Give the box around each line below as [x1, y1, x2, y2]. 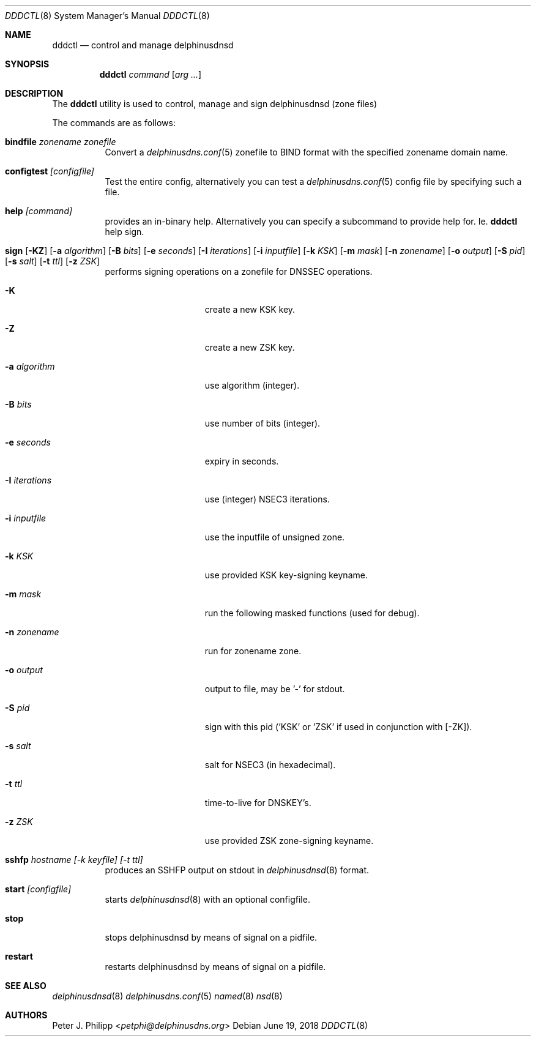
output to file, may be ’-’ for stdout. [204, 684, 345, 694]
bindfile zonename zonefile [5, 136, 116, 147]
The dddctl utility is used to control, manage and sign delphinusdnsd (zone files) [52, 99, 378, 109]
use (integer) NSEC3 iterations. [204, 494, 330, 504]
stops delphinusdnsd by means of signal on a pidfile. [105, 932, 318, 942]
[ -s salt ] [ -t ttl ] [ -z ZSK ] [5, 256, 100, 266]
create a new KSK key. [204, 304, 296, 315]
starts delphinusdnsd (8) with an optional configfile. [105, 894, 310, 905]
